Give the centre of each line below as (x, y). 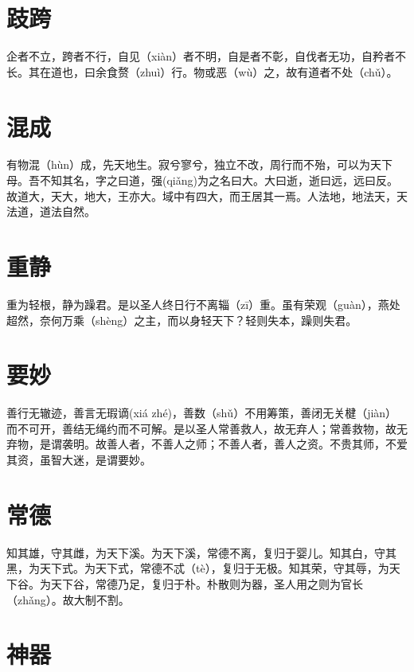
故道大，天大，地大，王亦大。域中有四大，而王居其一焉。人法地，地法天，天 (207, 195)
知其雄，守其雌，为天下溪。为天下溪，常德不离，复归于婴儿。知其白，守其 (201, 552)
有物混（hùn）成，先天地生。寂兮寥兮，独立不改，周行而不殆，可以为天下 (199, 164)
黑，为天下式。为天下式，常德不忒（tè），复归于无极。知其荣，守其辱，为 (198, 568)
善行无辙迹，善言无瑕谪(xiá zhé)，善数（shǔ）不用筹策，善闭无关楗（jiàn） (202, 413)
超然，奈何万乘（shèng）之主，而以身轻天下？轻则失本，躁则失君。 (182, 320)
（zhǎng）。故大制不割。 (68, 599)
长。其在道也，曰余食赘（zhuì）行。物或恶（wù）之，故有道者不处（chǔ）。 (202, 71)
